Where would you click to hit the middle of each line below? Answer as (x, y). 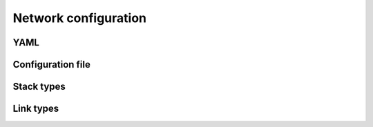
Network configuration (80, 18)
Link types (36, 109)
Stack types (39, 87)
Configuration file (52, 65)
